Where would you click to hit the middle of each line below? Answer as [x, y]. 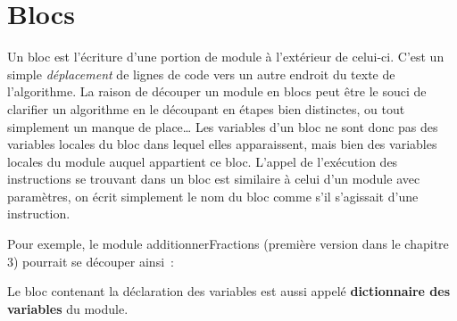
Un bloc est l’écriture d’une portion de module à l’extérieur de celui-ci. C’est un [226, 57]
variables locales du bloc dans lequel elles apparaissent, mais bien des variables [222, 144]
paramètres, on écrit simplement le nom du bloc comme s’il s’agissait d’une [213, 196]
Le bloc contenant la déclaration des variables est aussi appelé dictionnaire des [229, 291]
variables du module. [68, 308]
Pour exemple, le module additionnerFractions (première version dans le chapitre [228, 244]
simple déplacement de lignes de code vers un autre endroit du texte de [201, 74]
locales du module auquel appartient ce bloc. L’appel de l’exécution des [203, 161]
